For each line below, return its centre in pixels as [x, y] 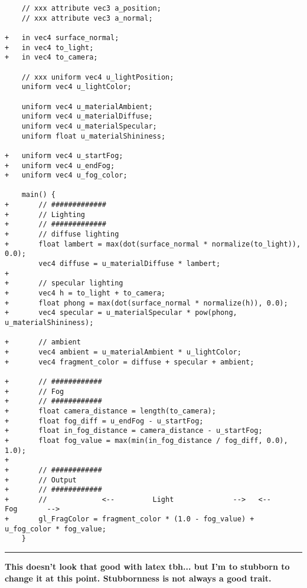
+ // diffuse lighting [62, 234]
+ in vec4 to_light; [49, 47]
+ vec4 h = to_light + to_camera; [85, 293]
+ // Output [41, 480]
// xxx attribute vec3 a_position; [91, 8]
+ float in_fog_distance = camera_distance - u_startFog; [134, 431]
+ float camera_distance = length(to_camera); [110, 411]
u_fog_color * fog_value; [55, 529]
